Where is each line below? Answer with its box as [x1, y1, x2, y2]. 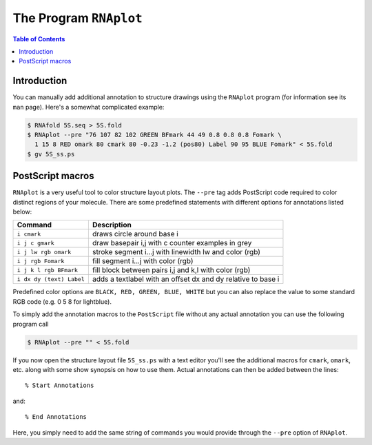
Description [92, 220, 132, 230]
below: [12, 207, 32, 216]
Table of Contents [12, 34, 65, 43]
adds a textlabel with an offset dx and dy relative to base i [92, 274, 280, 284]
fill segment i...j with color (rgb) [92, 256, 194, 266]
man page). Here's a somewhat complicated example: [12, 103, 165, 111]
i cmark [17, 230, 41, 238]
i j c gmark [17, 239, 54, 247]
